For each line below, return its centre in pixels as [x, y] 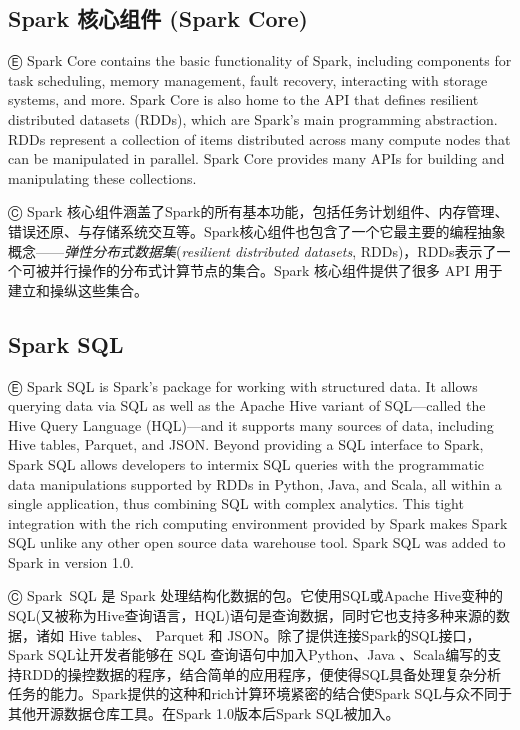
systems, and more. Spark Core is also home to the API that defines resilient [243, 99]
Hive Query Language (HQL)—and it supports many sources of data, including [251, 424]
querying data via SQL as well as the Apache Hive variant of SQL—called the [247, 405]
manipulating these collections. [102, 177]
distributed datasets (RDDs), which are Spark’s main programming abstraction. [253, 118]
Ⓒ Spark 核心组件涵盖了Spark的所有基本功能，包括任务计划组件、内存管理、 [258, 211]
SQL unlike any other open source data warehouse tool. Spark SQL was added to [257, 542]
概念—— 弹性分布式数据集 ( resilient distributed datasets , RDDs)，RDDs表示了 [252, 250]
